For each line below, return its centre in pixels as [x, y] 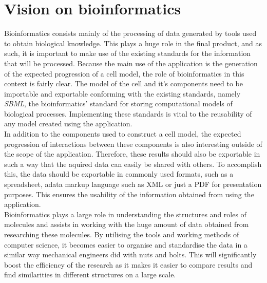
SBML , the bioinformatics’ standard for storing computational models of [118, 103]
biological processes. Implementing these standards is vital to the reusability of [128, 113]
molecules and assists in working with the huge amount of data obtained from [127, 224]
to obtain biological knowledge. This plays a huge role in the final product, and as [133, 43]
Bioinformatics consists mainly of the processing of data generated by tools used [130, 33]
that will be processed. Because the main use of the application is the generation [131, 63]
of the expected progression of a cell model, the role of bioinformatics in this [124, 73]
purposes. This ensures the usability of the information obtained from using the [129, 194]
